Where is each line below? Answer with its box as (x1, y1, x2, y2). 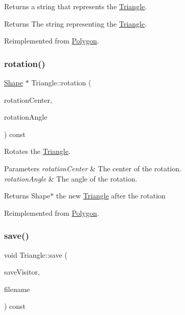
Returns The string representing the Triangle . (4, 18, 147, 29)
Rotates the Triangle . (4, 146, 71, 156)
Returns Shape (4, 190, 51, 201)
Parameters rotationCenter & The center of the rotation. (4, 163, 181, 173)
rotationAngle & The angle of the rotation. (4, 173, 137, 184)
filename (4, 283, 30, 294)
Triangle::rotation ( (31, 77, 91, 87)
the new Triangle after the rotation (56, 190, 166, 201)
